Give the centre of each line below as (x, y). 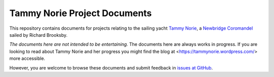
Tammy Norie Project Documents (81, 13)
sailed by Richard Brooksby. (39, 35)
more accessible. (27, 58)
